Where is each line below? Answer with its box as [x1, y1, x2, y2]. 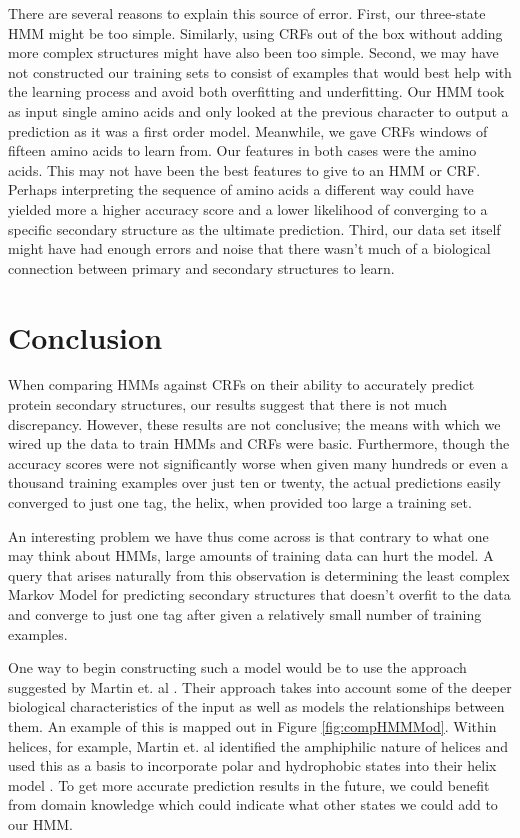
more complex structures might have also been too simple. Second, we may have [8, 42, 499, 63]
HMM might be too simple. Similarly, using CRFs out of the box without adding [8, 22, 503, 43]
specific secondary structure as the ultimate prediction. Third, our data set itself [8, 218, 501, 239]
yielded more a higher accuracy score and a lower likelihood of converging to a [8, 198, 488, 219]
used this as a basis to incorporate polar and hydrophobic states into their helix [8, 755, 497, 776]
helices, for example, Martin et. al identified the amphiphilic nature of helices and [8, 735, 509, 756]
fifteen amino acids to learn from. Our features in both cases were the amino [8, 140, 477, 161]
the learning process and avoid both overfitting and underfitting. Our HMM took [8, 81, 505, 102]
